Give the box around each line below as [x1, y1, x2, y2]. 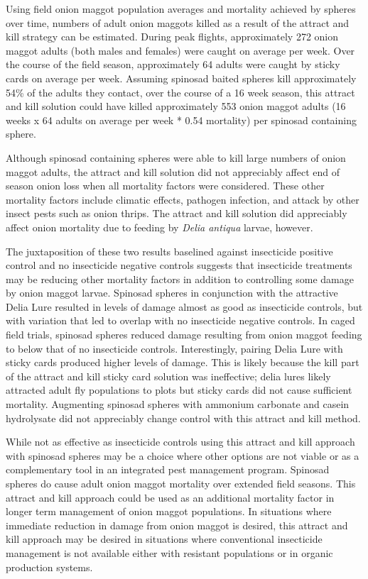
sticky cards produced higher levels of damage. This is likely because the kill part [6, 355, 359, 370]
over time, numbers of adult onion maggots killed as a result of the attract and [6, 15, 350, 30]
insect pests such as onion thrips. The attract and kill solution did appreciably [6, 206, 347, 221]
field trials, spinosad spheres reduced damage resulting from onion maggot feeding [6, 327, 362, 342]
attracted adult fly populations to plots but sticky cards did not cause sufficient [6, 382, 352, 397]
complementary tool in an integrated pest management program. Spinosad [6, 462, 330, 477]
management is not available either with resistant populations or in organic [6, 545, 333, 560]
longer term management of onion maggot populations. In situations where [6, 504, 332, 519]
